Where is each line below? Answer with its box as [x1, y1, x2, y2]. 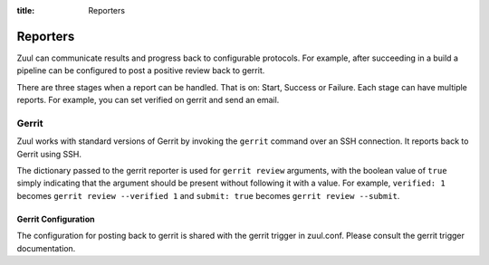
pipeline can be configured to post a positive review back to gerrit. [16, 65, 265, 76]
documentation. [16, 242, 76, 253]
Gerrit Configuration [16, 213, 95, 224]
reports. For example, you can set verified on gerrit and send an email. [16, 95, 280, 106]
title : [16, 5, 35, 15]
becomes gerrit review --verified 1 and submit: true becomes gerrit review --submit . [16, 190, 400, 201]
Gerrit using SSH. [16, 148, 81, 159]
